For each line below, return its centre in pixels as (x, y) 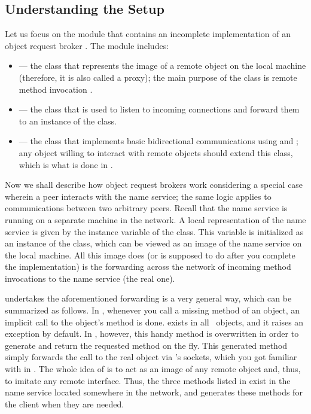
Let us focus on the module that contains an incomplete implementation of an (148, 34)
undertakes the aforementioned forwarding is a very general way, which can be (148, 298)
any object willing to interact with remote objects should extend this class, (156, 152)
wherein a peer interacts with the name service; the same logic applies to (138, 196)
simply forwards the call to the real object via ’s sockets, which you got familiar (151, 357)
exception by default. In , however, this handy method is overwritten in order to (152, 334)
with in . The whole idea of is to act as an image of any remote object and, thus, (153, 369)
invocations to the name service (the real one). (90, 278)
